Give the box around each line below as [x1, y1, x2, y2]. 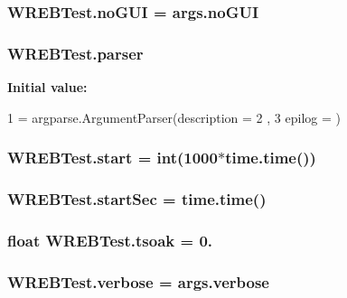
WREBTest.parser [7, 42, 144, 64]
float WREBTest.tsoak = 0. [7, 228, 213, 251]
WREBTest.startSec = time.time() [7, 188, 267, 210]
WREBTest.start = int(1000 [7, 146, 218, 169]
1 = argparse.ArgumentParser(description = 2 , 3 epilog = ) [7, 107, 341, 126]
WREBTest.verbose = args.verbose [7, 270, 269, 293]
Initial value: [7, 78, 88, 97]
